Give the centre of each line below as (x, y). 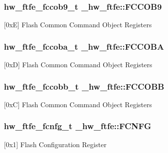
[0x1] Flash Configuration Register (55, 144)
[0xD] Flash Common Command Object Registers (78, 65)
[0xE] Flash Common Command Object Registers (78, 25)
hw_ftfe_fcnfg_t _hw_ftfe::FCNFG (78, 126)
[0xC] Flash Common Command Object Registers (78, 104)
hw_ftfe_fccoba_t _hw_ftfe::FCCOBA (84, 46)
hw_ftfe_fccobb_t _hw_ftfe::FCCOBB (84, 86)
